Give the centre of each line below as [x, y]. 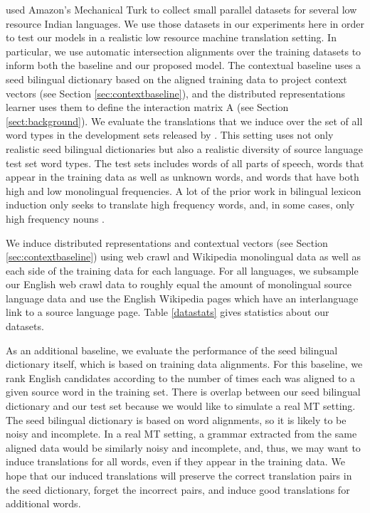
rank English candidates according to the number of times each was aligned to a [180, 377]
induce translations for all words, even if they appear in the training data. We [175, 461]
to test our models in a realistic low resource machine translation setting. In [171, 37]
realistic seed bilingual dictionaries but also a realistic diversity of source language [185, 148]
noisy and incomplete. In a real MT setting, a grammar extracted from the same [181, 434]
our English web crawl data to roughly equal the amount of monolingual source [179, 284]
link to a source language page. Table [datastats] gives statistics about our [168, 312]
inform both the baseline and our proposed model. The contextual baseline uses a [184, 65]
